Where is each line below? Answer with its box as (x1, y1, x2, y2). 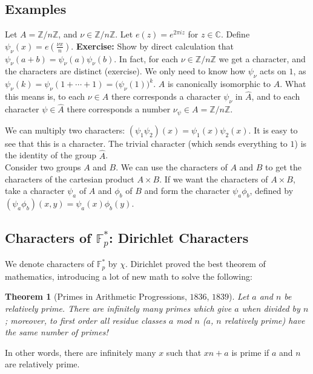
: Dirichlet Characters (108, 228, 249, 247)
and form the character (144, 184, 230, 197)
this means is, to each (5, 90, 85, 103)
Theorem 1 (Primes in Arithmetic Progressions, (5, 290, 187, 303)
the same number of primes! (5, 326, 108, 338)
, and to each (251, 90, 300, 103)
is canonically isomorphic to (167, 77, 271, 90)
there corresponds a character (111, 90, 221, 103)
